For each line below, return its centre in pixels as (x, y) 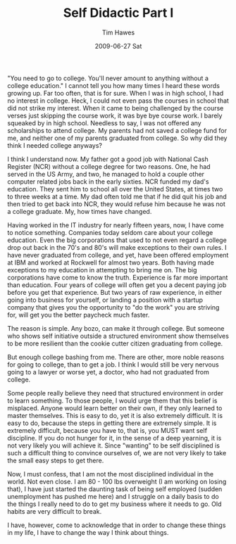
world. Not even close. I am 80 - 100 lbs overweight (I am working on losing (117, 481)
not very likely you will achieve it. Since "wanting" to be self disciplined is (114, 445)
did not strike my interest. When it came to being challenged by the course (116, 108)
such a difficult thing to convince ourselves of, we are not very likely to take (117, 453)
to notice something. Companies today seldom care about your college (110, 232)
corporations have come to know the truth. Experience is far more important (118, 277)
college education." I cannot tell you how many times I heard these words (114, 85)
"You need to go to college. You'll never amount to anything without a (108, 78)
